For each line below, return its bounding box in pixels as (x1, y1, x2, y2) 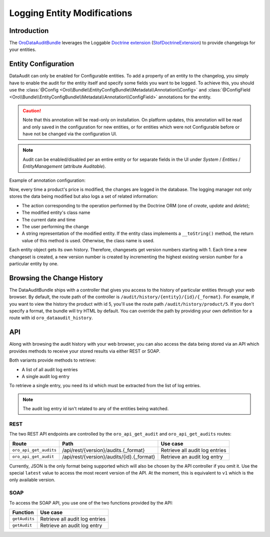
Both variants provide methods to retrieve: (9, 357, 96, 363)
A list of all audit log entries (21, 366, 78, 372)
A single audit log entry (21, 373, 70, 379)
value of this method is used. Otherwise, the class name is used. (21, 237, 154, 243)
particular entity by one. (9, 260, 58, 267)
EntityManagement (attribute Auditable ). (22, 163, 106, 169)
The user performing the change (21, 224, 89, 229)
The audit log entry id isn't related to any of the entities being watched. (22, 406, 169, 412)
